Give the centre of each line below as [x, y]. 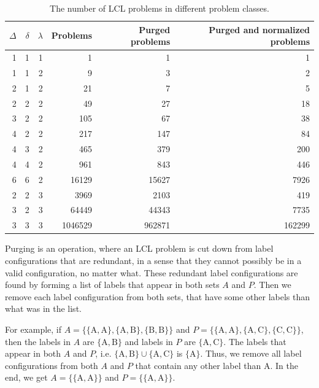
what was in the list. [43, 308]
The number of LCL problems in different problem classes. [159, 8]
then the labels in [38, 341]
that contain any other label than [198, 365]
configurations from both [52, 365]
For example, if [33, 329]
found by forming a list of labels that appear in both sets [112, 285]
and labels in [149, 341]
